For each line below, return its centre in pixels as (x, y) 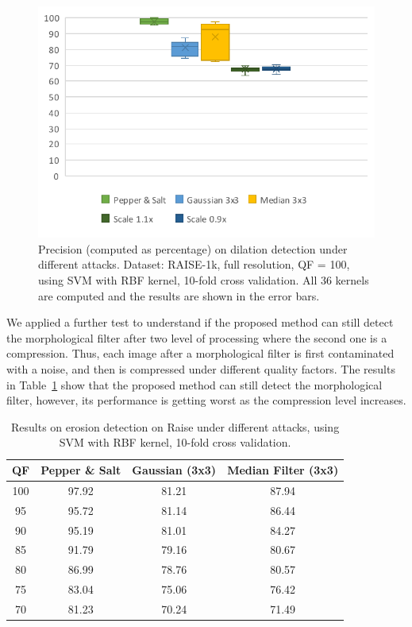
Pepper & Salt (81, 470)
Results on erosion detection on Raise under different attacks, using (175, 426)
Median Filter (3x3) (283, 470)
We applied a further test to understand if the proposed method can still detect (200, 322)
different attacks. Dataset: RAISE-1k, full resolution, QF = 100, (194, 264)
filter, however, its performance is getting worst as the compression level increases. (206, 400)
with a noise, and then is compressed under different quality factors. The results (201, 369)
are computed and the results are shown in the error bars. (179, 295)
